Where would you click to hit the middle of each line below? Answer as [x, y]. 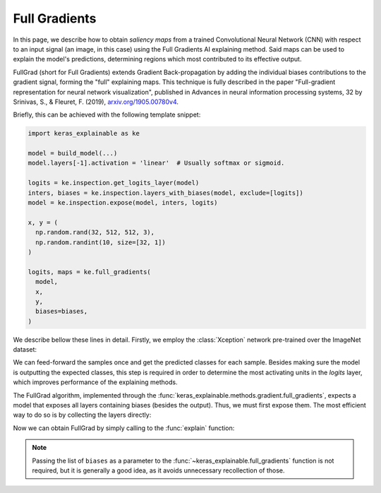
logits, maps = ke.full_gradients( [89, 272]
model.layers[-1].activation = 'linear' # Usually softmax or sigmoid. [156, 163]
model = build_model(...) [73, 153]
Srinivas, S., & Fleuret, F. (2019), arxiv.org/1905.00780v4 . [96, 102]
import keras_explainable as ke [84, 133]
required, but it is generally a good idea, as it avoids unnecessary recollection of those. [158, 470]
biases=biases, [62, 311]
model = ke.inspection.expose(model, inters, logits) [123, 202]
